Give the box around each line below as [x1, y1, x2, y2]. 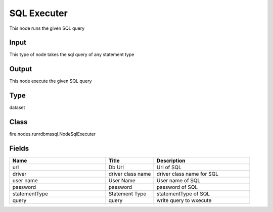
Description [156, 157, 186, 164]
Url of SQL [156, 164, 181, 171]
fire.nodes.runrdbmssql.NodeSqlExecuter [9, 131, 96, 137]
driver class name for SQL [156, 171, 218, 178]
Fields [9, 144, 29, 152]
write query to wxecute [156, 197, 212, 204]
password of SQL [156, 184, 198, 191]
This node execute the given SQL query [9, 78, 92, 84]
